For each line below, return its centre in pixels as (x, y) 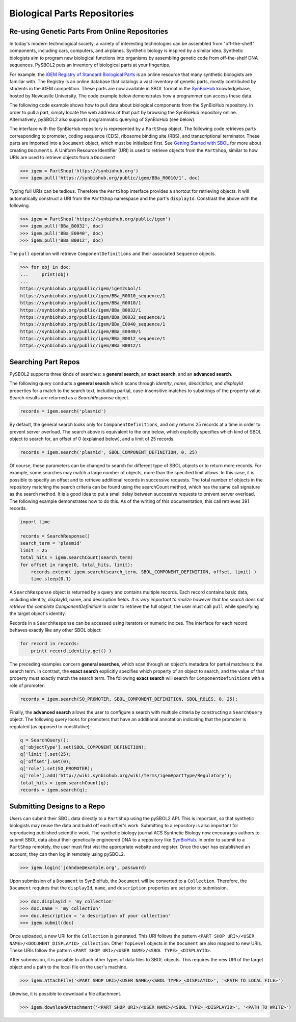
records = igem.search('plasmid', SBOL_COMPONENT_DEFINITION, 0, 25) (109, 452)
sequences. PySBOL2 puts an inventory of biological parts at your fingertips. (90, 65)
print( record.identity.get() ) (71, 651)
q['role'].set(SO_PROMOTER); (57, 769)
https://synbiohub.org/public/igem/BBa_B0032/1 (80, 310)
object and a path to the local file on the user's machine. (69, 967)
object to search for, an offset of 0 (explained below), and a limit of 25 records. (92, 439)
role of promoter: (27, 685)
